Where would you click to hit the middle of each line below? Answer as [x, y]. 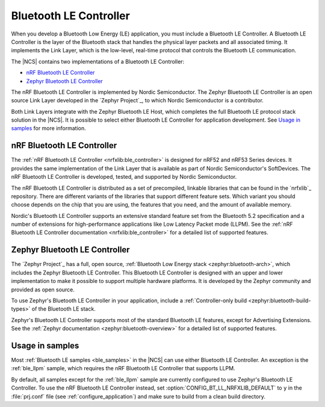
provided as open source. [43, 290]
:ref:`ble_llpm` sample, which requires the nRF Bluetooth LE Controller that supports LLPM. [123, 368]
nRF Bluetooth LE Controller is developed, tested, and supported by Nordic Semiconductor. [124, 177]
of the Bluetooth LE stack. [63, 309]
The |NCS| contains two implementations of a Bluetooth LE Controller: [98, 61]
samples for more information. [49, 128]
